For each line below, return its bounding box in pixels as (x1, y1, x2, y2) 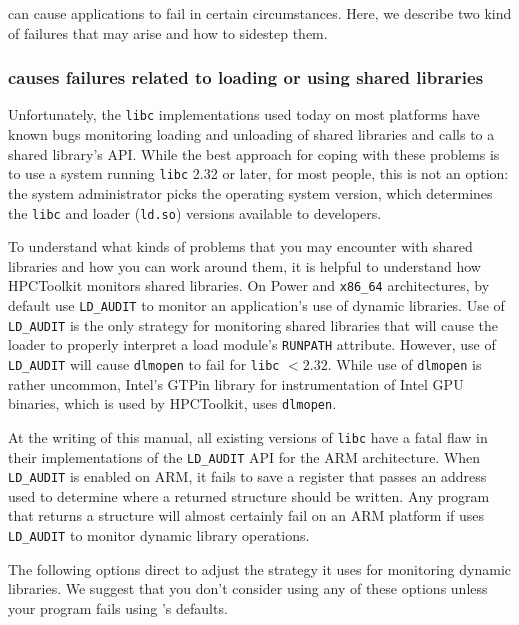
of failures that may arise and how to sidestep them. (8, 22, 328, 43)
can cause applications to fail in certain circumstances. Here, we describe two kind (8, 3, 512, 23)
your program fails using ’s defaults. (8, 597, 228, 618)
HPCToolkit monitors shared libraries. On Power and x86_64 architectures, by (8, 275, 490, 296)
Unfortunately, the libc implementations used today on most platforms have (8, 104, 480, 125)
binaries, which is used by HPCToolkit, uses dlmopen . (8, 393, 337, 414)
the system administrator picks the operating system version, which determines (8, 182, 493, 203)
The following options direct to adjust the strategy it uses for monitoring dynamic (8, 558, 512, 579)
